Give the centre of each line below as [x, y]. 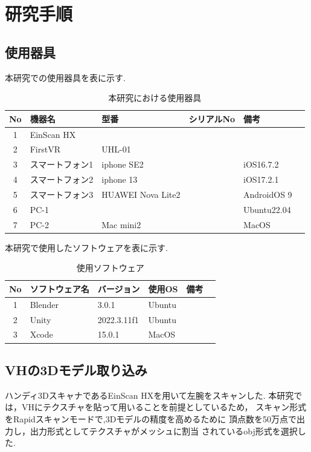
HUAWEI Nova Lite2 [141, 194]
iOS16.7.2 [261, 164]
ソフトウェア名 [59, 288]
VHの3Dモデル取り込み [76, 369]
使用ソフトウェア [110, 268]
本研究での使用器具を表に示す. [65, 77]
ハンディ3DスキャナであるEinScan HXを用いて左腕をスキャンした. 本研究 [149, 395]
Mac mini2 [121, 224]
